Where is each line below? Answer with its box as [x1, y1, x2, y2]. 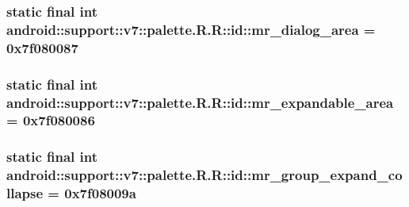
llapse [6, 183, 44, 203]
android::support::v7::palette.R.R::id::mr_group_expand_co [6, 165, 403, 185]
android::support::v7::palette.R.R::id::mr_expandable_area [6, 92, 394, 112]
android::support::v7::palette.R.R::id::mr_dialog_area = [6, 19, 376, 39]
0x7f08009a [64, 183, 136, 203]
